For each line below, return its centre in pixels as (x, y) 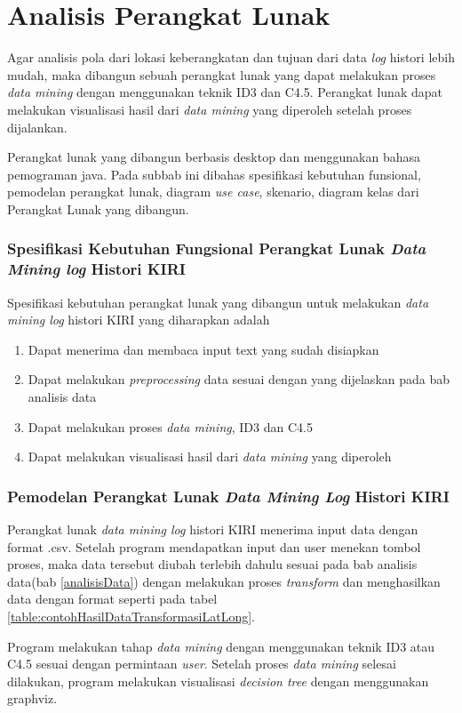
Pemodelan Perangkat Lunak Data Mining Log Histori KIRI (228, 496)
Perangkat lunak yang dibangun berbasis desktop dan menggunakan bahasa (214, 157)
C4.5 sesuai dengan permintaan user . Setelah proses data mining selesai (202, 664)
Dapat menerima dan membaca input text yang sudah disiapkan (203, 349)
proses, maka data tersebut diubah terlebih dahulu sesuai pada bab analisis (212, 564)
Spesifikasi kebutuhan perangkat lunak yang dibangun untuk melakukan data (218, 302)
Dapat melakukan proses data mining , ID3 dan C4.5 (170, 426)
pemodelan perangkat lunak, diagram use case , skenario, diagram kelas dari (213, 192)
